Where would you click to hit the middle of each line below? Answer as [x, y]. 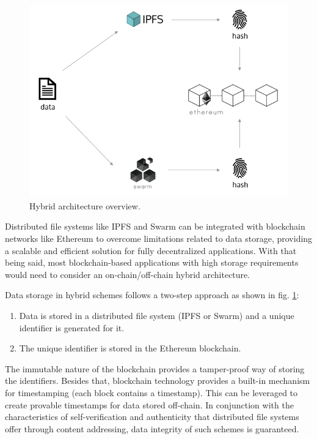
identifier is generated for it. [72, 327]
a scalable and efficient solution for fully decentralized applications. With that [151, 250]
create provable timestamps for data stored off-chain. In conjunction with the [149, 404]
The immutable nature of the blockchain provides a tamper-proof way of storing [155, 368]
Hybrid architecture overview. [85, 205]
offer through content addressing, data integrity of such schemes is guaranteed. [152, 428]
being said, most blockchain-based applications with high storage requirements [152, 262]
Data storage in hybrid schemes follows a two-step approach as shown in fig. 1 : [152, 295]
